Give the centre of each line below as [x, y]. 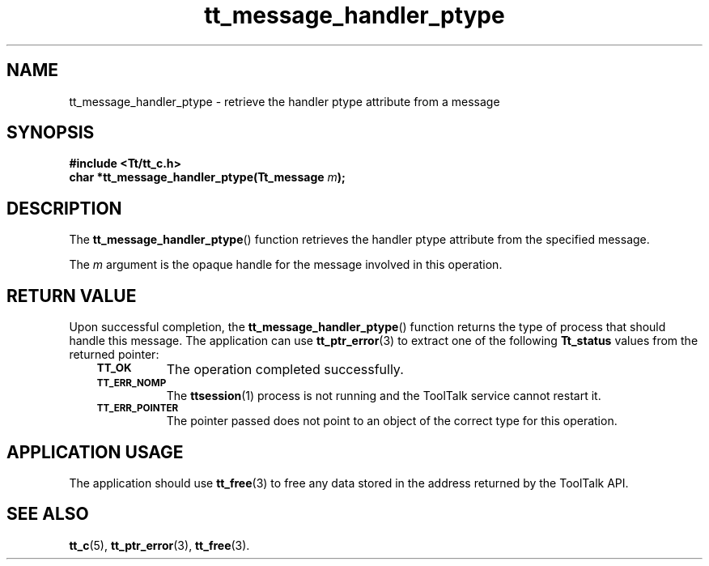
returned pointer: [114, 355]
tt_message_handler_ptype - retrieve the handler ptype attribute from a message [284, 101]
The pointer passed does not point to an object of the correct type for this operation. [392, 421]
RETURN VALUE [72, 296]
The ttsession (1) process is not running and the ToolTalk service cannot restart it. [384, 396]
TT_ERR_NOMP [132, 383]
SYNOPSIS [51, 133]
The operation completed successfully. [285, 370]
